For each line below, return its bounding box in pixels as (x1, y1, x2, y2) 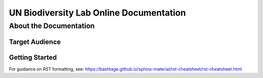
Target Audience (9, 38, 61, 46)
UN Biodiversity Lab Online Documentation (9, 7, 186, 18)
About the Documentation (9, 21, 95, 30)
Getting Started (9, 53, 57, 61)
